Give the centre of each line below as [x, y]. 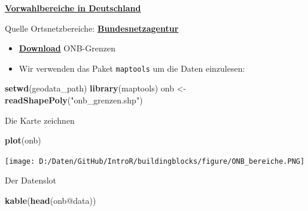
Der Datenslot [31, 180]
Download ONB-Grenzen [67, 48]
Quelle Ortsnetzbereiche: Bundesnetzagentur [92, 28]
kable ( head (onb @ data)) [51, 201]
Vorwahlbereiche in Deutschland [73, 8]
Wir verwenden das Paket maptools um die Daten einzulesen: [132, 68]
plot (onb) [23, 140]
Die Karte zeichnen [40, 120]
